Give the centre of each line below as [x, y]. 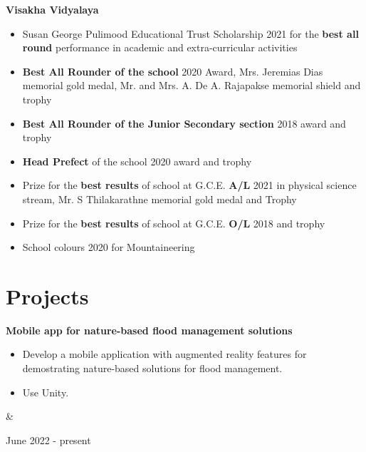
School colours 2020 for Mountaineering [109, 247]
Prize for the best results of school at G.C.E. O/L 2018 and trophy [174, 223]
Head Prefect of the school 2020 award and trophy [137, 161]
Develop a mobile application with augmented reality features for [164, 354]
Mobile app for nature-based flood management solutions [149, 330]
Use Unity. [46, 392]
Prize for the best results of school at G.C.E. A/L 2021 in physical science [189, 185]
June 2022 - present [48, 440]
